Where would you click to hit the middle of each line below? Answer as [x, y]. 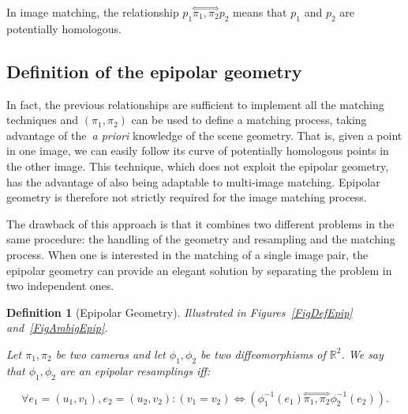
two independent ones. [60, 286]
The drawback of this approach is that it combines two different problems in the [200, 223]
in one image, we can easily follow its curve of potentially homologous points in [198, 151]
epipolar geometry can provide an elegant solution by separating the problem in [199, 270]
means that [260, 12]
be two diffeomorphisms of [263, 354]
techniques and [43, 120]
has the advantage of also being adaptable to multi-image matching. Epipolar [193, 181]
